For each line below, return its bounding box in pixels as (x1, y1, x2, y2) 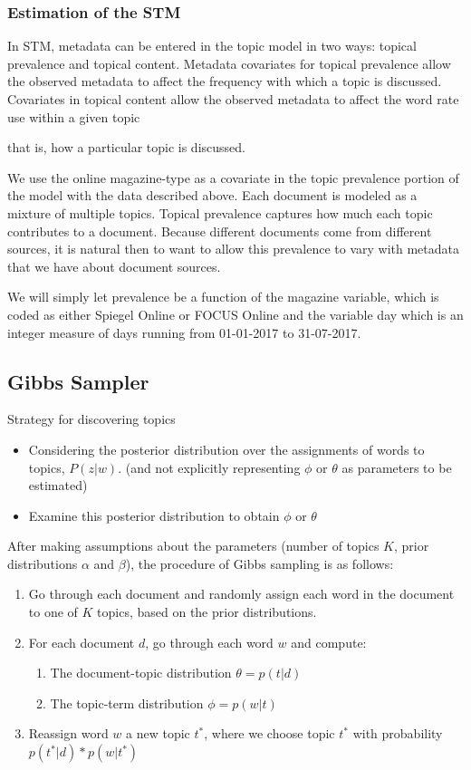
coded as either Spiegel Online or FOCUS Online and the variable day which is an (7, 304, 464, 323)
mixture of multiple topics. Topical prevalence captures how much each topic (7, 203, 433, 222)
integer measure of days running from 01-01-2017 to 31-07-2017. (7, 322, 361, 342)
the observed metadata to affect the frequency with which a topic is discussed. (7, 72, 442, 91)
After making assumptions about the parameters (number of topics (7, 536, 380, 555)
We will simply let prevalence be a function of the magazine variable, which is (7, 287, 439, 306)
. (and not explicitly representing (118, 457, 301, 476)
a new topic (126, 724, 190, 743)
